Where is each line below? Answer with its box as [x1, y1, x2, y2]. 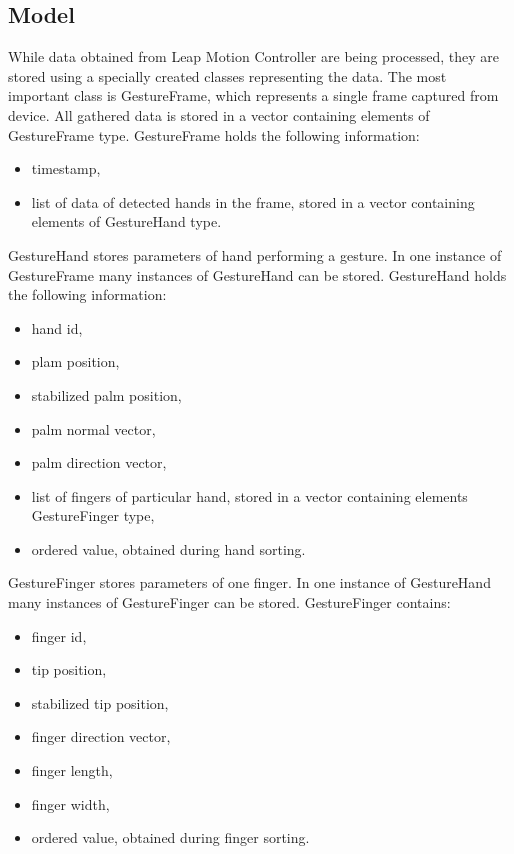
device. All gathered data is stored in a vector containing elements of [8, 104, 430, 125]
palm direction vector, [31, 452, 167, 473]
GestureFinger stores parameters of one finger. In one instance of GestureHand [8, 572, 491, 593]
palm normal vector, [31, 418, 156, 439]
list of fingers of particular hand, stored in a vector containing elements [31, 485, 468, 506]
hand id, [31, 317, 83, 338]
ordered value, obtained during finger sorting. [31, 827, 310, 848]
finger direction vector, [31, 726, 171, 747]
